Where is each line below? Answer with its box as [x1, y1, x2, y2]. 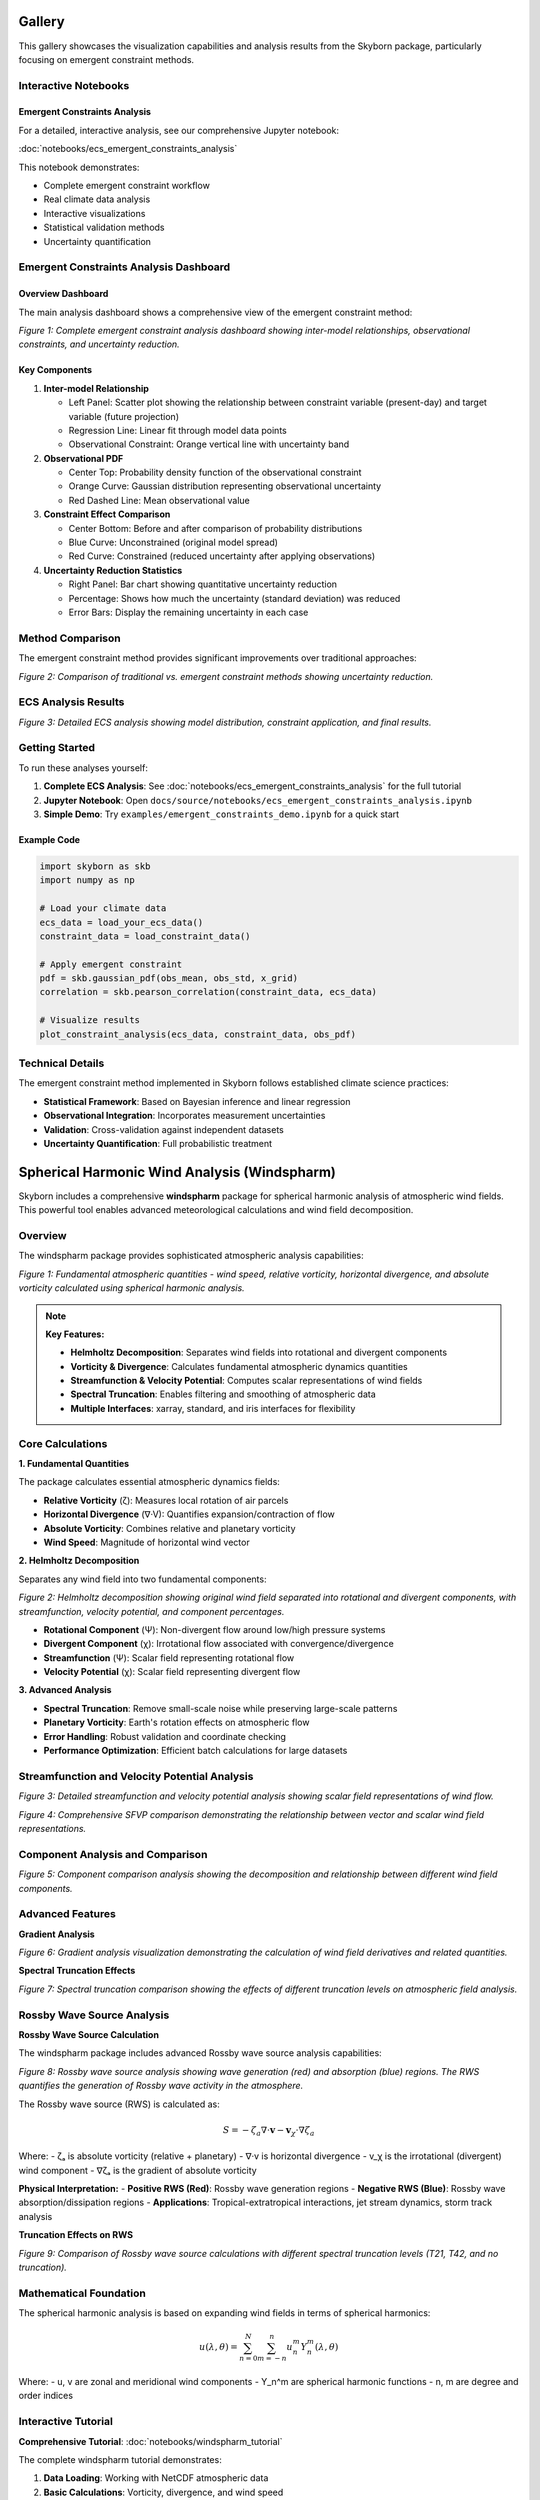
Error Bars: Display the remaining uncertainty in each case [68, 606, 309, 618]
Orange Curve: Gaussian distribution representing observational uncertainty [68, 480, 382, 492]
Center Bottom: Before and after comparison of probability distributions [68, 522, 363, 534]
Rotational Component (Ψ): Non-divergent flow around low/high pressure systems [43, 1623, 386, 1635]
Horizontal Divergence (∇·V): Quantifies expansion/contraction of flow [43, 1508, 335, 1520]
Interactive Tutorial [18, 2415, 114, 2429]
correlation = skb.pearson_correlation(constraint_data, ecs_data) [39, 986, 378, 998]
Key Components [18, 364, 93, 376]
